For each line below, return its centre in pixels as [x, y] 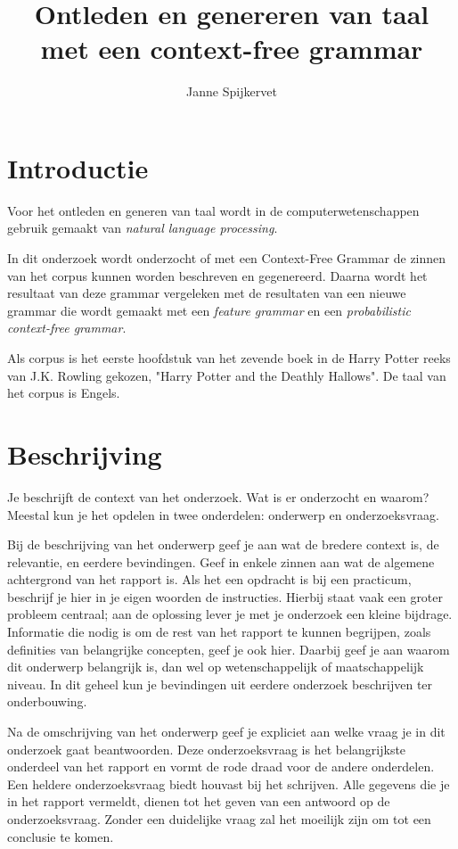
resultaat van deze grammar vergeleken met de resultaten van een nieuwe [207, 293]
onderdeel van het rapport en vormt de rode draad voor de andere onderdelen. [221, 767]
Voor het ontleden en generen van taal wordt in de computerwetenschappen [213, 210]
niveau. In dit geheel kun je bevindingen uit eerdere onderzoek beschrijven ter [220, 684]
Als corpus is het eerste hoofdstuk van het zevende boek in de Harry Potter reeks [229, 358]
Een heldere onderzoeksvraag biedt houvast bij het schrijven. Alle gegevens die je [229, 783]
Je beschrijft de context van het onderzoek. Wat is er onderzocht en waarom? [218, 496]
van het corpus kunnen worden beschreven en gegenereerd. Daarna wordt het [217, 275]
